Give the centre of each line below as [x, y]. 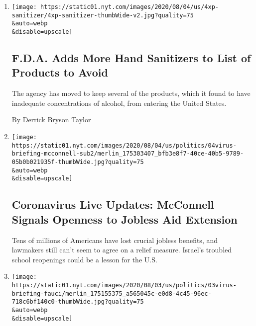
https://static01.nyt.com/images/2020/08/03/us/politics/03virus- [124, 285]
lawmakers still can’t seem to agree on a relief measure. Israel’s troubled [122, 250]
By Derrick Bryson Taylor [51, 120]
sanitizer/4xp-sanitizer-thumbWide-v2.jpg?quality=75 [103, 15]
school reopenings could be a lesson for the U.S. [84, 259]
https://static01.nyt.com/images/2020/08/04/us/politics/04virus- [124, 145]
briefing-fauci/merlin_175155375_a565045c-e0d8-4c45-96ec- [112, 293]
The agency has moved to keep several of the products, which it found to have [131, 93]
